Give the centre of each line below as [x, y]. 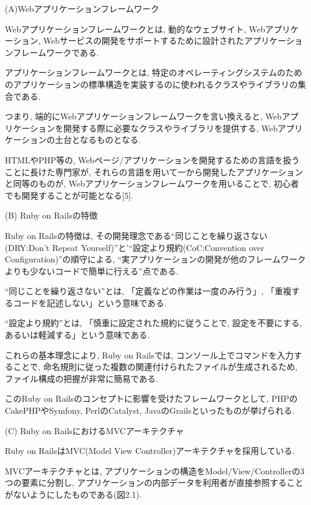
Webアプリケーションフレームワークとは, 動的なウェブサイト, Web [135, 29]
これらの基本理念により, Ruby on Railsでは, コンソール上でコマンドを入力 [150, 355]
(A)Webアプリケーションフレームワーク [82, 8]
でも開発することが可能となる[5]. [69, 195]
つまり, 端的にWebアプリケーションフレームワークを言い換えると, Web [144, 116]
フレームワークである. [56, 52]
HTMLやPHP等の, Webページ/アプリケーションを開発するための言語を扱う [152, 159]
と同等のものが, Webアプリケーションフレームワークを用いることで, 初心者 [152, 183]
